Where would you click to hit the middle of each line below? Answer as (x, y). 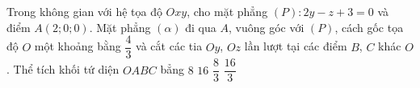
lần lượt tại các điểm (296, 46)
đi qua (201, 27)
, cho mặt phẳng (227, 11)
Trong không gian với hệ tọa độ (84, 11)
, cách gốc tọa (369, 27)
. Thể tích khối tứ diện (63, 69)
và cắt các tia (169, 46)
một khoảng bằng (78, 46)
